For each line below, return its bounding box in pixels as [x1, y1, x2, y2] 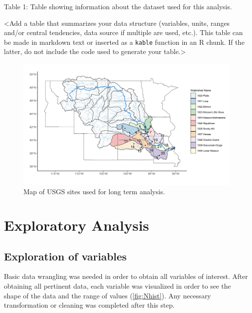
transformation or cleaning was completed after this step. [4, 300, 175, 310]
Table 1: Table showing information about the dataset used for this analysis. [4, 1, 232, 11]
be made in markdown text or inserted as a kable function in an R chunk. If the [4, 37, 245, 47]
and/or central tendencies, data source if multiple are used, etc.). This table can [4, 27, 243, 37]
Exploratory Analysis [4, 215, 149, 235]
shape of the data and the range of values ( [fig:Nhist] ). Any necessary [4, 290, 211, 300]
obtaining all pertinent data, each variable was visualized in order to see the [4, 281, 231, 291]
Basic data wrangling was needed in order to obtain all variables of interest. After [4, 271, 248, 281]
